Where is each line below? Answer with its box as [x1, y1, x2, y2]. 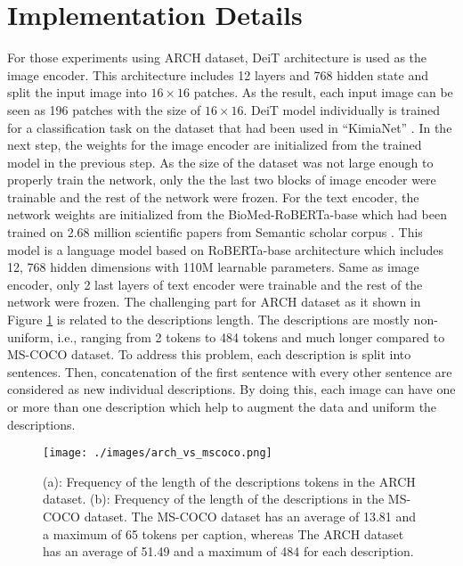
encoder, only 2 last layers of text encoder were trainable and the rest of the [7, 275, 423, 293]
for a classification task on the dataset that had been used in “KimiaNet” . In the [7, 118, 452, 136]
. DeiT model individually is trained [243, 100, 440, 119]
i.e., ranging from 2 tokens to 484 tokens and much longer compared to [57, 327, 445, 346]
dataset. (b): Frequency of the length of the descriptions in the [43, 489, 385, 508]
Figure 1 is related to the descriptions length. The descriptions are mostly [7, 310, 410, 329]
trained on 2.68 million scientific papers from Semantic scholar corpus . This [7, 223, 423, 242]
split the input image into [7, 83, 147, 102]
